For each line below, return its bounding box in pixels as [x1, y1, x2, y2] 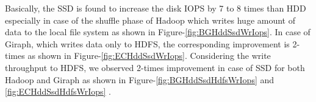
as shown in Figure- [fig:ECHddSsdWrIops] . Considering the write [27, 49, 271, 62]
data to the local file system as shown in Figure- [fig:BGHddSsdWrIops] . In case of [5, 25, 311, 38]
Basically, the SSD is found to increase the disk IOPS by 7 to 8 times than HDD [5, 2, 306, 14]
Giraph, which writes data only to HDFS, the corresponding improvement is [5, 37, 290, 50]
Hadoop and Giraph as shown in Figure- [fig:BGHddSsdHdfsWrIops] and [5, 73, 275, 86]
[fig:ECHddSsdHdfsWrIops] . [5, 85, 111, 98]
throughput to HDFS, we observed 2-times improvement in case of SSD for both [5, 61, 305, 73]
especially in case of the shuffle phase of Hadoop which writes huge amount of [5, 13, 295, 26]
